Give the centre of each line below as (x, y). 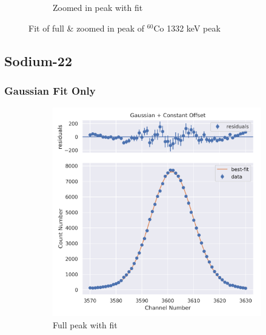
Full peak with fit (85, 324)
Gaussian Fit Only (50, 90)
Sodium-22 (38, 60)
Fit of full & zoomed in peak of (87, 28)
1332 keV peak (194, 28)
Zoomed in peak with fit (98, 7)
